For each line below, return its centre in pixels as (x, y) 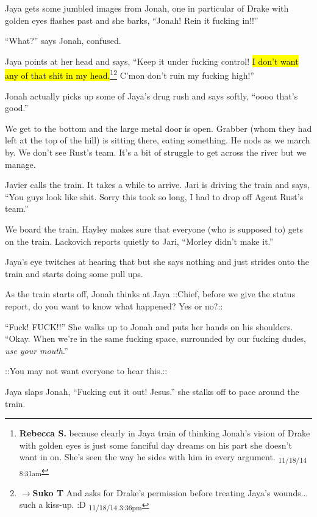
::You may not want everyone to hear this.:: (86, 371)
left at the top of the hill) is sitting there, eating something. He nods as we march (158, 140)
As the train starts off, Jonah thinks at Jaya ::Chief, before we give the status (150, 294)
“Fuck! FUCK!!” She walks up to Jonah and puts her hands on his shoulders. (149, 326)
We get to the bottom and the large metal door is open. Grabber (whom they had (158, 128)
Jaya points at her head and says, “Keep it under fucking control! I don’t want (152, 61)
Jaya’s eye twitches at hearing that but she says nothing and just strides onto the (157, 262)
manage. (20, 164)
